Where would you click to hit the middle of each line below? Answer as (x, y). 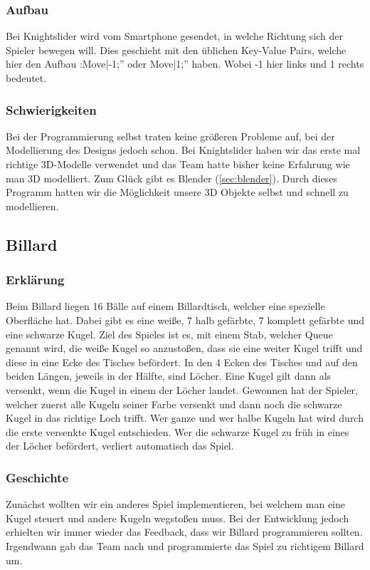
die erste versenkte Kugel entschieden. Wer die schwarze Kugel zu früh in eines (178, 431)
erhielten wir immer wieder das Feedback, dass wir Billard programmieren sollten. (184, 532)
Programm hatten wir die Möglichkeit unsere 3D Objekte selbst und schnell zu (177, 192)
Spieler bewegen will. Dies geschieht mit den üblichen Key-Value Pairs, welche (176, 50)
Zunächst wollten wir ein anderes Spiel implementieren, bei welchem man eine (176, 504)
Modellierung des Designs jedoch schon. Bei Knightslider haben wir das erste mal (183, 150)
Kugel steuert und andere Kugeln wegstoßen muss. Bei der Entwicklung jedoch (178, 518)
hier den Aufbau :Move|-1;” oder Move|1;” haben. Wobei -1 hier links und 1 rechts (185, 64)
